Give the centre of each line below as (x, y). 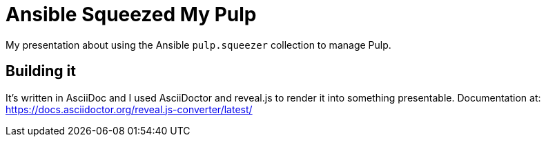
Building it (41, 71)
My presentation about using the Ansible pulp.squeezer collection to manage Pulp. (198, 45)
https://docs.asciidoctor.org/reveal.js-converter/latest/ (129, 109)
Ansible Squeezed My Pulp (131, 14)
